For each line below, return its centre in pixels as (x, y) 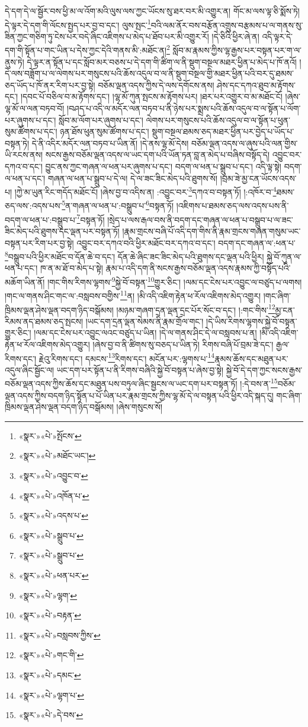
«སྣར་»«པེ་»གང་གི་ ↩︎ (51, 655)
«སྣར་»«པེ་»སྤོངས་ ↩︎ (50, 435)
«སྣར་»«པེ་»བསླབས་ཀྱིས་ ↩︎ (60, 635)
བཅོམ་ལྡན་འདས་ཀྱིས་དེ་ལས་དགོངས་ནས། (156, 85)
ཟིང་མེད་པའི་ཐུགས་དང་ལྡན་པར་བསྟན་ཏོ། (62, 231)
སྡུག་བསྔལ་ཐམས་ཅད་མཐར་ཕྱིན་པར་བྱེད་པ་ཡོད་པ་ (223, 131)
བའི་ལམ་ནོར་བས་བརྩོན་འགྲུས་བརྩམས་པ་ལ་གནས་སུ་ (227, 25)
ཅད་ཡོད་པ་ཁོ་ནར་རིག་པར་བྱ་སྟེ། (50, 85)
